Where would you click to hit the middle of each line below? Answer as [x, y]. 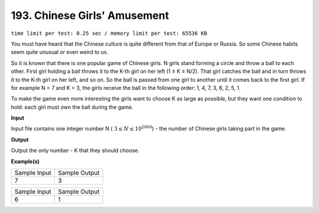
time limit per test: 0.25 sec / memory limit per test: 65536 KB [109, 33]
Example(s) [25, 161]
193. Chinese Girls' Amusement [90, 15]
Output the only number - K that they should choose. [75, 150]
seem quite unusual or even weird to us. [60, 52]
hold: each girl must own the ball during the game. [72, 107]
